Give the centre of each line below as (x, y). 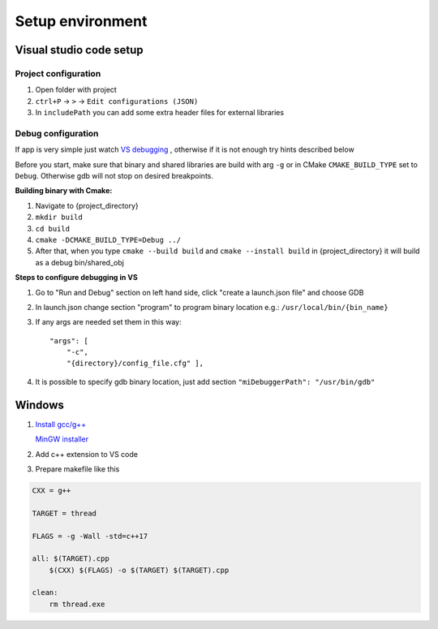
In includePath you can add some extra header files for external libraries (159, 113)
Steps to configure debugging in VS (76, 278)
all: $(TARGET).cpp (71, 559)
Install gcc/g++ (61, 424)
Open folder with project (76, 90)
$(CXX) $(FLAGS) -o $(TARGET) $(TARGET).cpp (139, 570)
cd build (53, 228)
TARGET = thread (64, 513)
